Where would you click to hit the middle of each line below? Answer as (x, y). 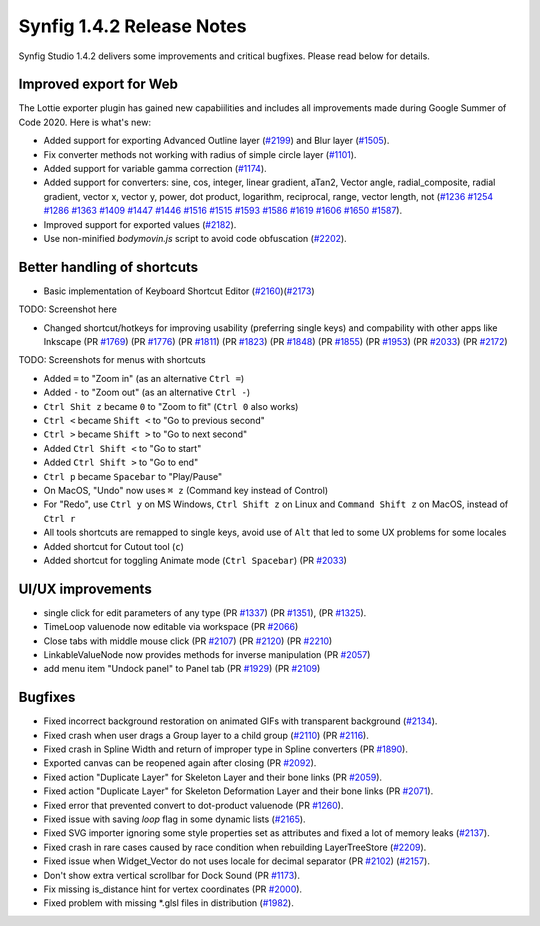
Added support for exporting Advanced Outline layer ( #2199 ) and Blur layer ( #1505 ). (216, 141)
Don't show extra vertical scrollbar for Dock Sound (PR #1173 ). (171, 875)
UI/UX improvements (85, 588)
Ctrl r (59, 518)
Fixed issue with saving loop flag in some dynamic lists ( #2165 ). (174, 819)
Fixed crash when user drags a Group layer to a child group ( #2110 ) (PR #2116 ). (206, 735)
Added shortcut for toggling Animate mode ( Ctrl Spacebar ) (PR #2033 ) (195, 560)
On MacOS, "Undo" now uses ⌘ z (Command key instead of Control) (186, 490)
